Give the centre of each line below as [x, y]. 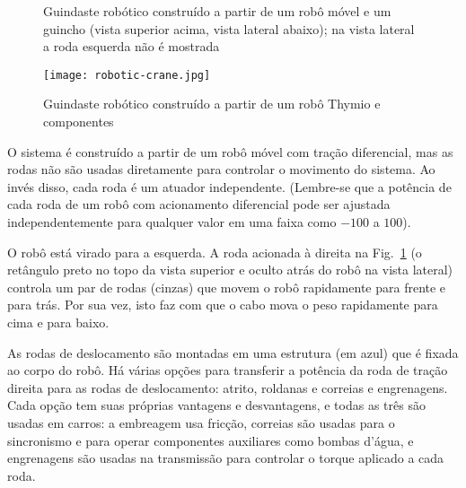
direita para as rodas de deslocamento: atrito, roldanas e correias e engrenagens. [228, 387]
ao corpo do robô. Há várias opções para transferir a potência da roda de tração [228, 370]
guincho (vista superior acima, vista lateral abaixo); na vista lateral [229, 28]
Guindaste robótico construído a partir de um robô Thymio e [212, 104]
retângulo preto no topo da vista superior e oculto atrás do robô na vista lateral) [230, 270]
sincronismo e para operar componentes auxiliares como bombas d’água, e [211, 440]
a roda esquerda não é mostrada [132, 46]
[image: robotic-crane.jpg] [127, 75]
